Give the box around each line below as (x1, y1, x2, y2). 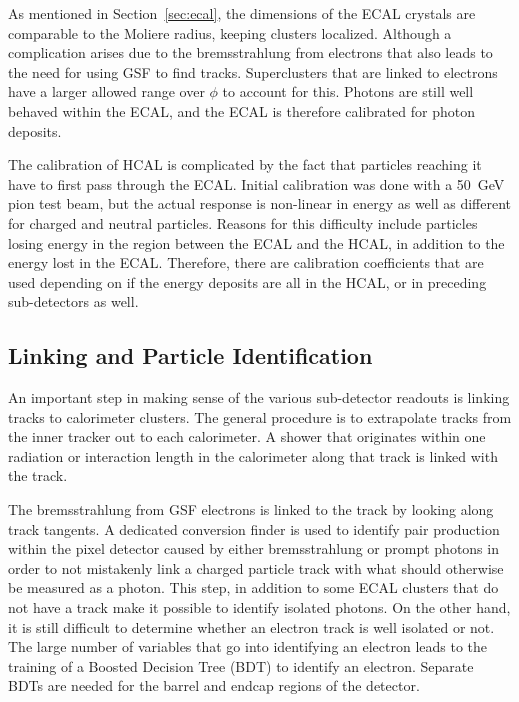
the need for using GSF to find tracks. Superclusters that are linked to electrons (8, 61, 498, 82)
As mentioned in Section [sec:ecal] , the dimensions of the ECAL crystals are (8, 3, 476, 23)
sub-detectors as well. (8, 291, 139, 312)
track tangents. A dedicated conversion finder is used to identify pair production (8, 518, 500, 539)
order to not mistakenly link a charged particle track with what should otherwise (8, 557, 504, 578)
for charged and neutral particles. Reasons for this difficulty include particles (8, 212, 478, 233)
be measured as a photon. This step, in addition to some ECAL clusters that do (8, 577, 499, 598)
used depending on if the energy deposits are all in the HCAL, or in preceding (8, 271, 487, 292)
